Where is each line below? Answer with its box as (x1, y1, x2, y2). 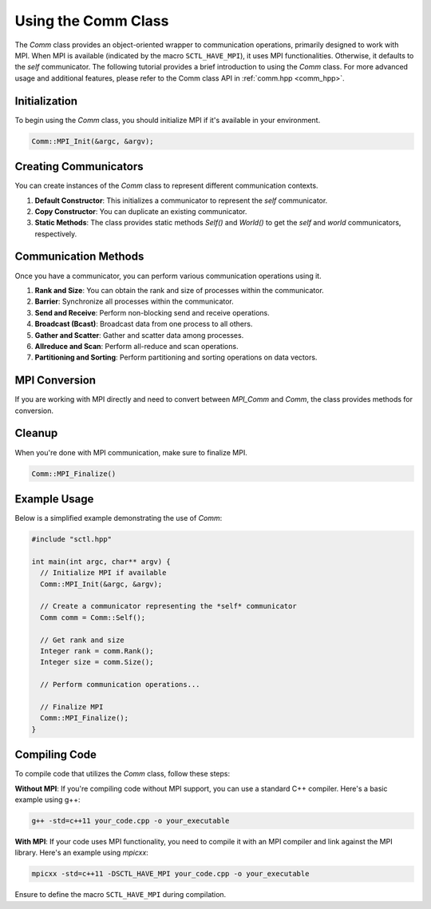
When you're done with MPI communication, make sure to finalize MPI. (14, 447, 247, 457)
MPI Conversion (14, 374, 96, 387)
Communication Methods (14, 250, 144, 264)
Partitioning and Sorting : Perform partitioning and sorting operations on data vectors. (34, 352, 318, 363)
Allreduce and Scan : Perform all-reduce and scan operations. (34, 341, 239, 351)
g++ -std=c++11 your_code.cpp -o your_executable (31, 816, 230, 825)
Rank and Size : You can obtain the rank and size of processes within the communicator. (34, 285, 325, 295)
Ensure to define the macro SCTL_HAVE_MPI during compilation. (14, 890, 227, 899)
